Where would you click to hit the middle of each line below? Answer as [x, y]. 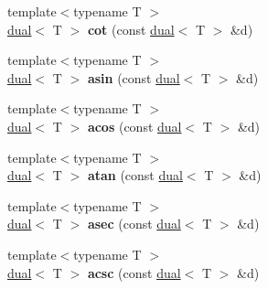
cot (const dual [131, 29]
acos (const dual [134, 126]
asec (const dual [134, 224]
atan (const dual [135, 175]
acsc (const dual [134, 272]
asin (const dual [134, 77]
